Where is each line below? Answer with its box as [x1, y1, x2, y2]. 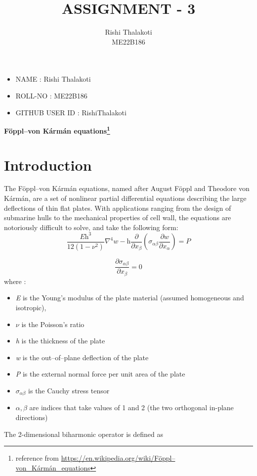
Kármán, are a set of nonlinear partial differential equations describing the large [4, 193, 247, 203]
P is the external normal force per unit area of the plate [15, 369, 185, 379]
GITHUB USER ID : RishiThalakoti [15, 107, 127, 117]
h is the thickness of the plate [15, 335, 105, 346]
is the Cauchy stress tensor [28, 385, 110, 395]
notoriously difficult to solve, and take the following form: [4, 222, 178, 232]
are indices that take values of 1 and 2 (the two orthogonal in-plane [29, 402, 234, 413]
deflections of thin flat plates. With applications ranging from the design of [4, 202, 231, 213]
